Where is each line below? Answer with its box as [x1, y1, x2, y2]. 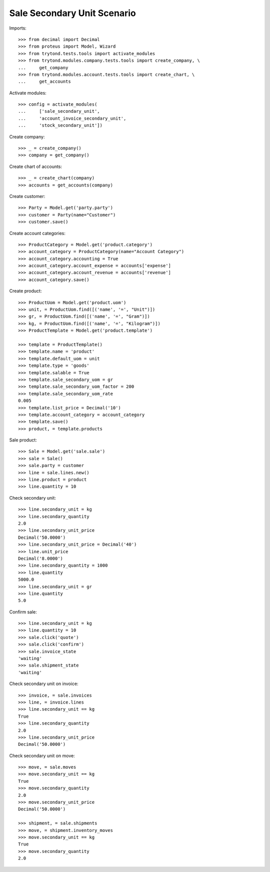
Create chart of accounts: [9, 163, 62, 169]
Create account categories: [9, 230, 66, 236]
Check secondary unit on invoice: [9, 681, 78, 687]
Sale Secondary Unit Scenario [9, 8, 136, 19]
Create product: [9, 288, 42, 294]
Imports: [9, 25, 27, 31]
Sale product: [9, 437, 37, 443]
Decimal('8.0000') [18, 555, 63, 561]
